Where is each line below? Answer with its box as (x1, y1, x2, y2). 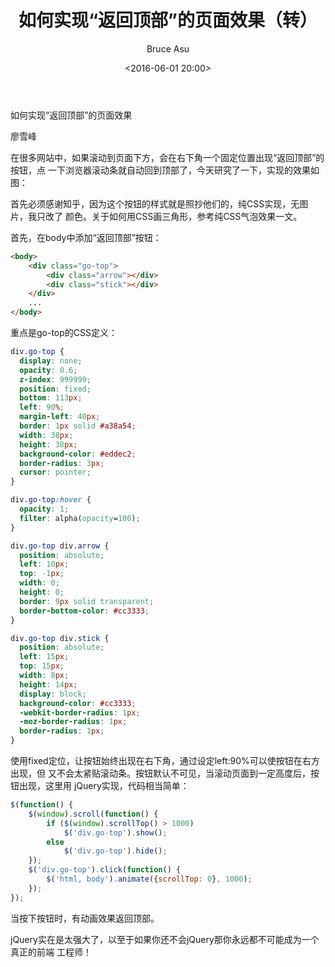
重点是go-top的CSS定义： (10, 327, 118, 339)
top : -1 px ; (19, 569, 65, 579)
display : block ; (19, 689, 87, 699)
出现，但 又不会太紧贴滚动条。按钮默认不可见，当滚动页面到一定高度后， (10, 767, 311, 780)
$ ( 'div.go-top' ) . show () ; (63, 827, 168, 838)
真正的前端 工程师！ (10, 946, 92, 958)
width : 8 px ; (19, 671, 70, 681)
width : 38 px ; (19, 430, 74, 440)
